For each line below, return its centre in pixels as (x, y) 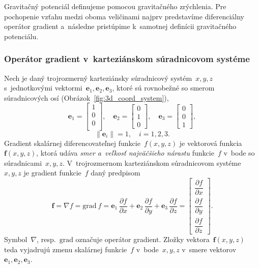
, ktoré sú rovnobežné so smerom (163, 88)
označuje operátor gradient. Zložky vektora (142, 239)
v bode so (239, 153)
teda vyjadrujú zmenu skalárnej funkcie (66, 249)
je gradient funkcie (52, 173)
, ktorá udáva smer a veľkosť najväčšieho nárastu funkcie (125, 153)
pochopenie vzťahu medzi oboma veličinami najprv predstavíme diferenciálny (124, 16)
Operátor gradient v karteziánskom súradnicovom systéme (127, 59)
